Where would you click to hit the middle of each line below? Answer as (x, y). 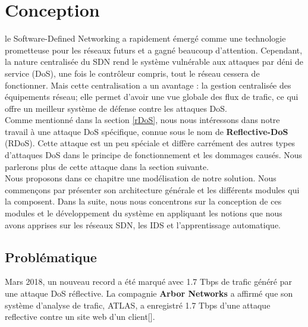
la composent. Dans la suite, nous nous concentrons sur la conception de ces (143, 201)
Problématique (51, 257)
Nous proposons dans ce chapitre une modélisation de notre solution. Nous (141, 178)
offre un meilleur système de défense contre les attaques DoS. (116, 108)
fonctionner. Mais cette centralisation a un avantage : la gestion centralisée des (148, 85)
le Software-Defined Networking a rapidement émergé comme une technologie (145, 38)
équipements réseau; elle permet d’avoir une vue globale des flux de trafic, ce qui (152, 97)
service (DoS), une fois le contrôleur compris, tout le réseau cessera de (132, 73)
